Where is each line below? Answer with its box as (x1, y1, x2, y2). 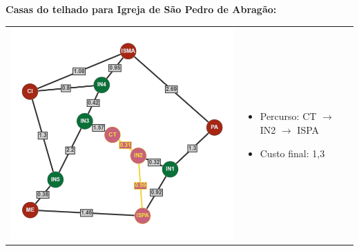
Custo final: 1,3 (260, 145, 325, 160)
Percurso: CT (260, 109, 317, 123)
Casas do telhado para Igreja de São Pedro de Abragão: (6, 2, 277, 16)
